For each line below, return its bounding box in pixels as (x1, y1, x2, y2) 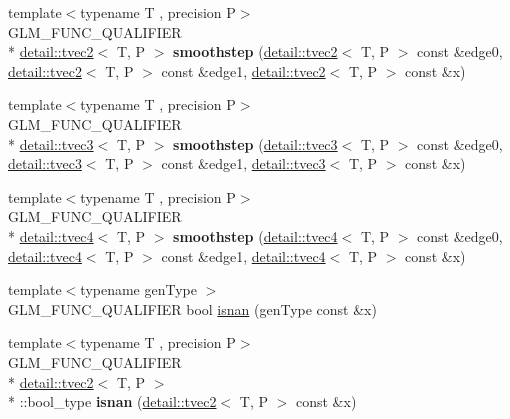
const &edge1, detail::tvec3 (161, 153, 326, 174)
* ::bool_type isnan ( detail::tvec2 (8, 391, 217, 412)
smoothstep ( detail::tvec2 (173, 41, 338, 62)
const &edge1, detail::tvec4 (161, 245, 326, 266)
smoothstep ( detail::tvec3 (173, 133, 338, 154)
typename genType (80, 279, 197, 300)
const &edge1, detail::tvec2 (161, 60, 326, 81)
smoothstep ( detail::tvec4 (173, 225, 338, 246)
